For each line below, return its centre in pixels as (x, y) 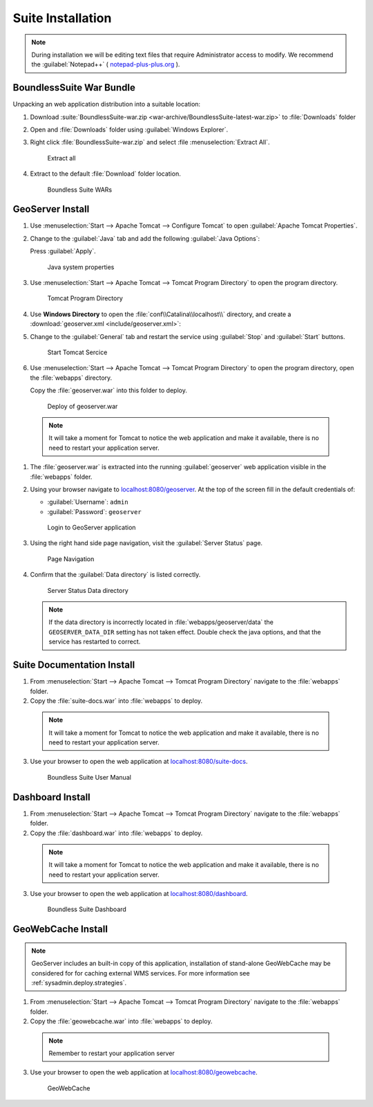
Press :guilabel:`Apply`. (63, 251)
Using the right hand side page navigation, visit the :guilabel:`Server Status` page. (146, 543)
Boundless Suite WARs (80, 190)
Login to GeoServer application (92, 528)
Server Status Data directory (88, 590)
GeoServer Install (51, 209)
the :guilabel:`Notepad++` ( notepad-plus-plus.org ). (106, 64)
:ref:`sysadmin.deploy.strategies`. (79, 983)
